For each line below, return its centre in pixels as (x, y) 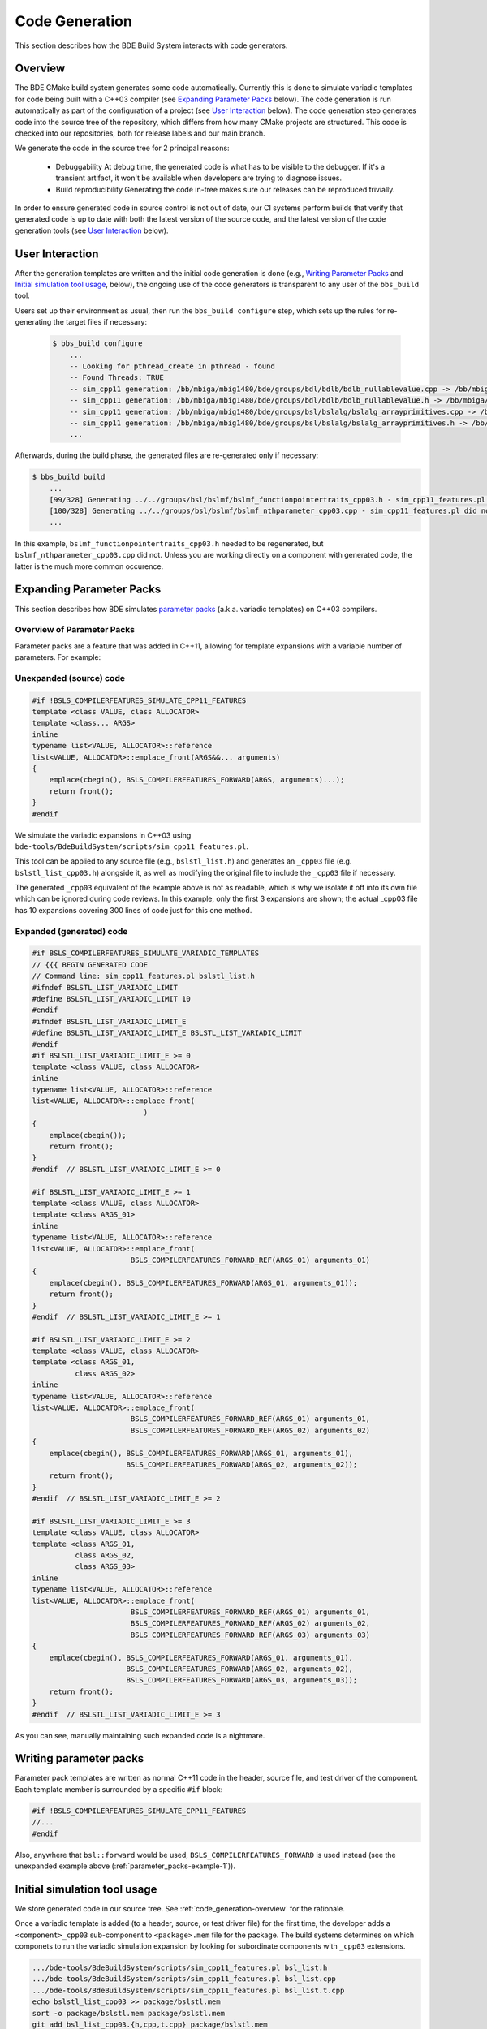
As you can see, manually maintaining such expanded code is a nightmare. (140, 1735)
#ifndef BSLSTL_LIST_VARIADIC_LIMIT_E (109, 1021)
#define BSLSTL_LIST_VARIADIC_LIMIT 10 (111, 999)
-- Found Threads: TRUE (116, 378)
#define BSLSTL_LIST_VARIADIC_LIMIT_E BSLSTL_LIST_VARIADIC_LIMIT (167, 1033)
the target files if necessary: (100, 322)
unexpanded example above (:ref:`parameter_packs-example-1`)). (125, 1866)
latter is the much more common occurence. (89, 566)
